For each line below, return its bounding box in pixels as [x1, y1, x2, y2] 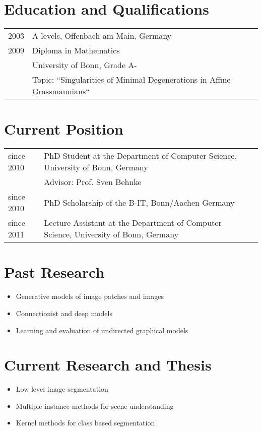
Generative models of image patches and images [16, 291, 164, 301]
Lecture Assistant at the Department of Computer [44, 217, 222, 229]
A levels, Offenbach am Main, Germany [32, 30, 172, 42]
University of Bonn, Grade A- [32, 59, 137, 71]
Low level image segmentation [16, 384, 108, 394]
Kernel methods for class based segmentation [16, 417, 155, 428]
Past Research [4, 262, 105, 282]
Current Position [4, 118, 123, 139]
